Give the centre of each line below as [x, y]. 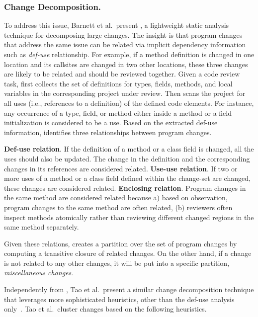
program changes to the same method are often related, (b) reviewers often [118, 207]
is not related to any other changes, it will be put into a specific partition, [117, 263]
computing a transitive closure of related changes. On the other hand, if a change [128, 253]
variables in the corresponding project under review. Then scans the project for [125, 93]
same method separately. [42, 227]
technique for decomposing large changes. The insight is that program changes [123, 35]
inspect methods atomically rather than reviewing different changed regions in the [129, 217]
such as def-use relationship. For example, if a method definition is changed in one [129, 54]
